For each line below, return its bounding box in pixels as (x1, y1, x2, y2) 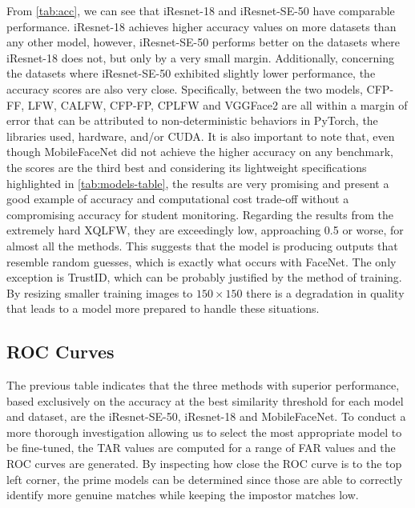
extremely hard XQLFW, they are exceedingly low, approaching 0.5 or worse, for (6, 222, 404, 238)
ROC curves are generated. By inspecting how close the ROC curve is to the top (6, 455, 402, 472)
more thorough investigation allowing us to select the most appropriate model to (6, 423, 402, 440)
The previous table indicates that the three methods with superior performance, (6, 377, 400, 394)
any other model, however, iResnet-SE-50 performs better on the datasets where (6, 34, 400, 50)
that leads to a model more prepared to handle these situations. (6, 300, 320, 317)
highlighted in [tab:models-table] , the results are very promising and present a (6, 174, 389, 191)
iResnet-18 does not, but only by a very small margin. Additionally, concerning (6, 49, 394, 66)
